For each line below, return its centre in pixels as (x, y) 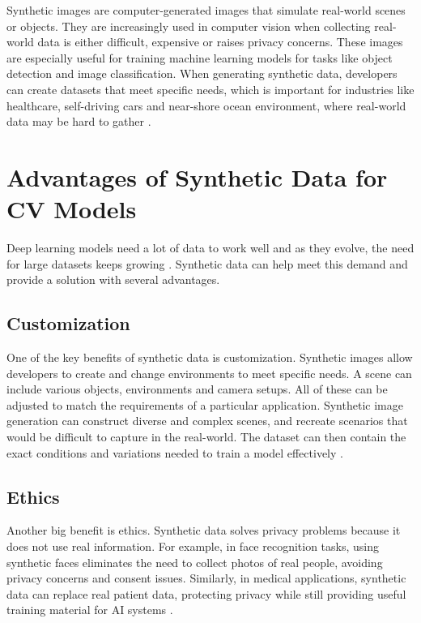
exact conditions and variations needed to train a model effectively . (175, 452)
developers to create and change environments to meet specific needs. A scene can (209, 373)
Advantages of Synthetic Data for (197, 176)
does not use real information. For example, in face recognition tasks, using (193, 546)
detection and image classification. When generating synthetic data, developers (202, 73)
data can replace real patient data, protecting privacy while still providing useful (206, 593)
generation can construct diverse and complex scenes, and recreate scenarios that (207, 421)
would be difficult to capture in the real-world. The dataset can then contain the (206, 437)
